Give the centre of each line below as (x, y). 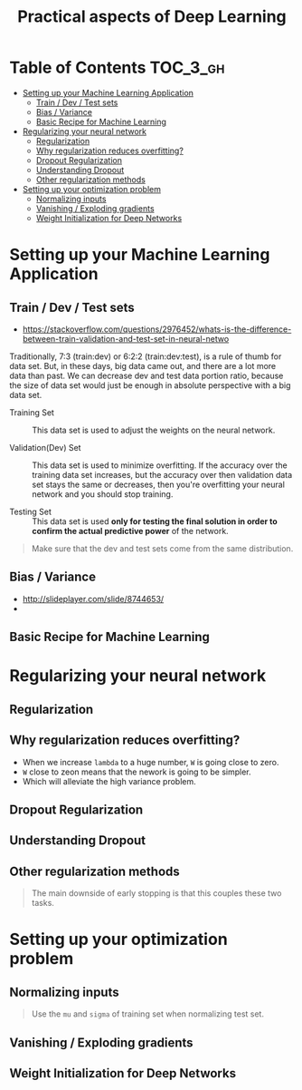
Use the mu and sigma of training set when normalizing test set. (148, 1014)
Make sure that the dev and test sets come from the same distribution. (162, 548)
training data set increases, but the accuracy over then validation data (162, 474)
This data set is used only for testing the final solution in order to (155, 521)
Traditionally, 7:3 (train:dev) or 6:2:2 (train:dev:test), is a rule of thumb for (146, 356)
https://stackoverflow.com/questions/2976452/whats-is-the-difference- (157, 329)
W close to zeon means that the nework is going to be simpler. (137, 772)
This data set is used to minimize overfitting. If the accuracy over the (160, 465)
